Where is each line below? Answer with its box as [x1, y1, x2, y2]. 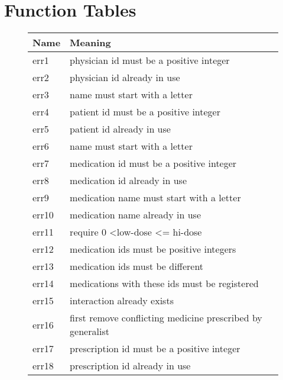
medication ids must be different [70, 259, 204, 273]
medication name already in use [70, 208, 201, 222]
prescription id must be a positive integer [70, 342, 240, 356]
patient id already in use [70, 122, 171, 136]
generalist [70, 324, 109, 339]
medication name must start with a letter [70, 191, 241, 205]
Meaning [70, 36, 111, 50]
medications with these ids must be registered [70, 276, 259, 291]
